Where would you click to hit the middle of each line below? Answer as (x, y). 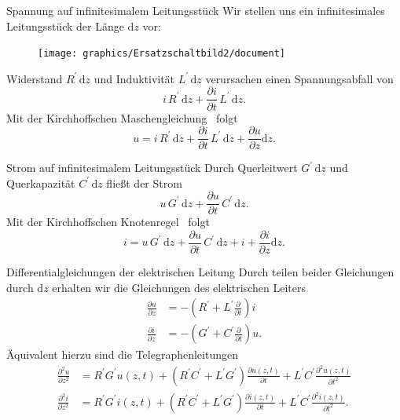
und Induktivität (134, 78)
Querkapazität (41, 183)
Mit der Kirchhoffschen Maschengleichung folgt (122, 117)
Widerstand (35, 78)
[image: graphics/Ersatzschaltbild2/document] (161, 54)
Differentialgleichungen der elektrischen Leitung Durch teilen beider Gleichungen (200, 272)
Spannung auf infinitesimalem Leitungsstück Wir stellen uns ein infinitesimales (196, 10)
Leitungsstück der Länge (65, 26)
